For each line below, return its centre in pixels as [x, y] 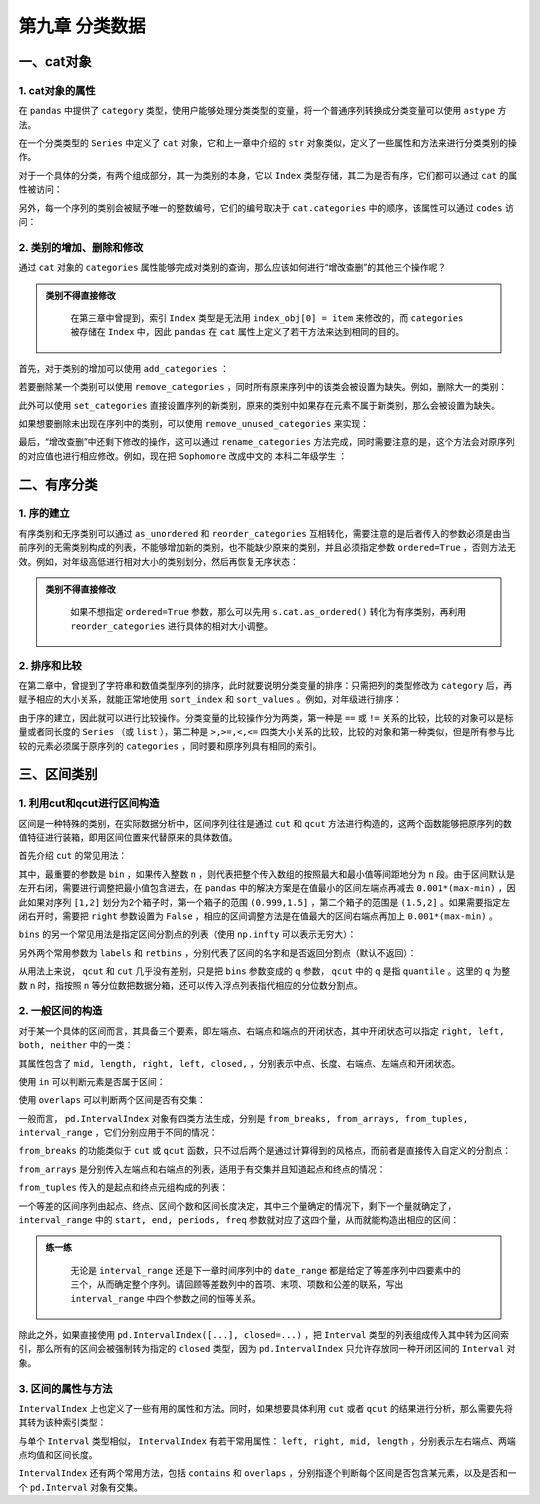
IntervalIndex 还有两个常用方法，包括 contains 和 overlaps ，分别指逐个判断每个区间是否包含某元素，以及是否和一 [267, 1473]
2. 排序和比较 [50, 665]
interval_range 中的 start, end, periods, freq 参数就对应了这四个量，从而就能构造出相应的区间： [239, 1220]
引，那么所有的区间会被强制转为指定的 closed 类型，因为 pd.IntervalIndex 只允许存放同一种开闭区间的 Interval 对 [267, 1349]
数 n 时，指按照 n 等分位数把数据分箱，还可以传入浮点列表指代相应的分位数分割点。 [191, 985]
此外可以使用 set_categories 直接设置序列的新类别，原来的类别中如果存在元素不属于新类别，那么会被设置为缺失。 [259, 405]
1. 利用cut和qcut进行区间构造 [89, 803]
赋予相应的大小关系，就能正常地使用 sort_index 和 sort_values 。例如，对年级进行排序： [210, 699]
